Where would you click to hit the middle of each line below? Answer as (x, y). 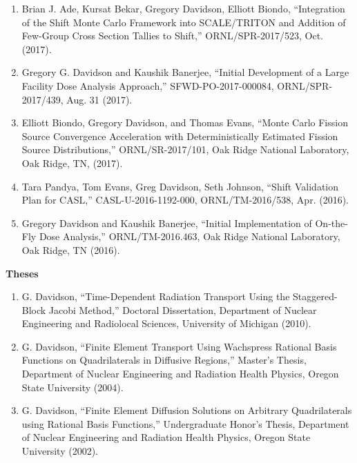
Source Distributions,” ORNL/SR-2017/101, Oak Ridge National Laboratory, (185, 149)
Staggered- (315, 296)
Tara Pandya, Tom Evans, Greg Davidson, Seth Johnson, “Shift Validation (180, 186)
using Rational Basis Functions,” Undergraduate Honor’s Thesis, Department (185, 423)
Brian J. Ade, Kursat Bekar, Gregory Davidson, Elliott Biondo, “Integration (183, 8)
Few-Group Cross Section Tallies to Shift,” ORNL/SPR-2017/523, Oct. (172, 36)
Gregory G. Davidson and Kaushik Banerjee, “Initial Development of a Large (185, 72)
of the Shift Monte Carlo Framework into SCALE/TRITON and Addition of (184, 22)
